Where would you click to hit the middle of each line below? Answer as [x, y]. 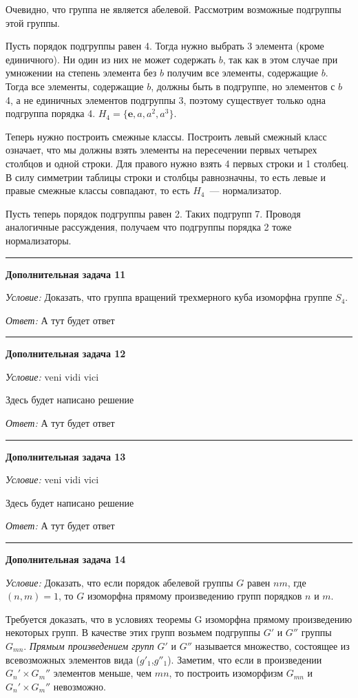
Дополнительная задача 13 [66, 456]
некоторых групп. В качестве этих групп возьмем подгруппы [133, 632]
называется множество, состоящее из [272, 646]
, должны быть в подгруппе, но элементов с [243, 86]
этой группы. [33, 22]
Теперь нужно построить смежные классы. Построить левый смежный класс [166, 136]
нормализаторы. [39, 240]
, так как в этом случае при [280, 59]
